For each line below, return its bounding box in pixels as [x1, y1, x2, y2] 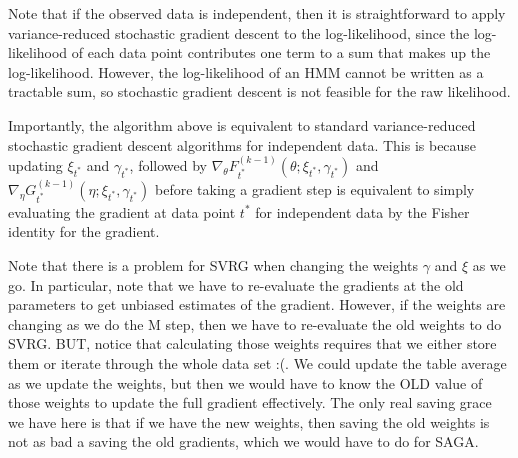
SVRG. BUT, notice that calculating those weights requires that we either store [8, 333, 497, 354]
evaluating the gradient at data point [8, 201, 236, 222]
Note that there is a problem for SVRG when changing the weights [8, 254, 419, 275]
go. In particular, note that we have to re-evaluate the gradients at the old [8, 274, 464, 295]
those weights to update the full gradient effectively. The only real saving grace [8, 392, 492, 413]
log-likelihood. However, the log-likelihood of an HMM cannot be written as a [8, 61, 484, 82]
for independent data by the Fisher [255, 201, 470, 222]
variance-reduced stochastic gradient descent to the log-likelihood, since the [8, 22, 470, 43]
